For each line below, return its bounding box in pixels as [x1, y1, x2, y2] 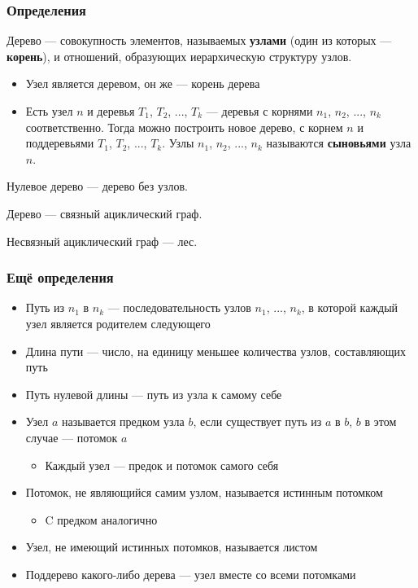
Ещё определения [7, 267, 114, 287]
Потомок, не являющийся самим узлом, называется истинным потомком [25, 484, 383, 501]
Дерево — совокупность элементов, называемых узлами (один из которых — [7, 32, 392, 49]
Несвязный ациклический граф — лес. [7, 232, 198, 249]
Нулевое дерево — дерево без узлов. [7, 178, 188, 195]
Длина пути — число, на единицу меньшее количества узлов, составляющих [25, 342, 407, 359]
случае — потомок [25, 428, 118, 445]
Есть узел [25, 103, 73, 119]
